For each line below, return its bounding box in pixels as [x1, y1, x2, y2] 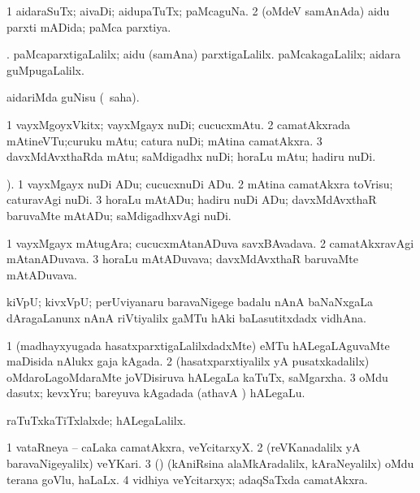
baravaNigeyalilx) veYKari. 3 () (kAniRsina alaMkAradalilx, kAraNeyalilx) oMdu [6, 455, 414, 472]
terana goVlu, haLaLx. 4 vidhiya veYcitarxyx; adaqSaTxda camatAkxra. [6, 470, 368, 487]
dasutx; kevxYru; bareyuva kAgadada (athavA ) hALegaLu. [6, 384, 305, 401]
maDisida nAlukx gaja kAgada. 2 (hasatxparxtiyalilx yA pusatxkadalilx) [6, 352, 370, 370]
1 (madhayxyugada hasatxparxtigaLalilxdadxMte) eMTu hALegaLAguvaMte [6, 336, 390, 353]
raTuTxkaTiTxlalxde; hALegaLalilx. [6, 411, 186, 428]
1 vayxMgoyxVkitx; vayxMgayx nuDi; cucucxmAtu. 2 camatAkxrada [6, 115, 350, 132]
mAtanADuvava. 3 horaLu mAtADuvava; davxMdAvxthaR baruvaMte [6, 250, 358, 267]
